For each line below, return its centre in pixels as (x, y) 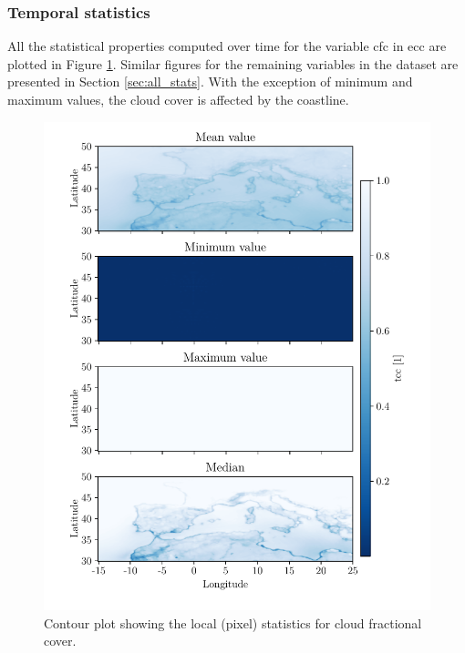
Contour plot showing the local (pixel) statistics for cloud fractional (233, 622)
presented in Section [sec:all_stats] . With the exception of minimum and (210, 82)
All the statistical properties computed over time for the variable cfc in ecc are (227, 46)
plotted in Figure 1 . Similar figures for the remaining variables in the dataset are (233, 63)
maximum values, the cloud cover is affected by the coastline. (178, 99)
